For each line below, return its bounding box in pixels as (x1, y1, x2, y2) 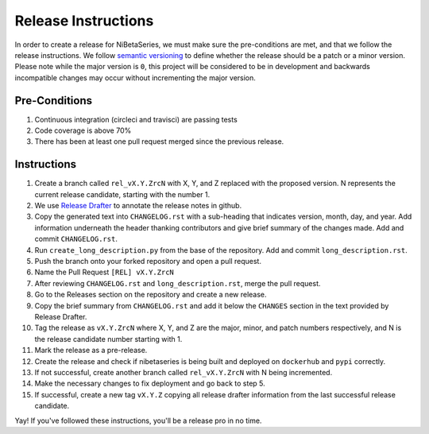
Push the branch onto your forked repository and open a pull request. (34, 257, 262, 266)
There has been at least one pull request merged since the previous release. (34, 137, 284, 146)
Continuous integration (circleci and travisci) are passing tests (34, 114, 238, 124)
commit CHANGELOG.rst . (34, 234, 118, 244)
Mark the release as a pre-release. (34, 346, 148, 355)
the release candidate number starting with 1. (34, 334, 183, 343)
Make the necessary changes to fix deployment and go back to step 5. (34, 378, 265, 389)
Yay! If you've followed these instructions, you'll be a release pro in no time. (14, 416, 262, 425)
